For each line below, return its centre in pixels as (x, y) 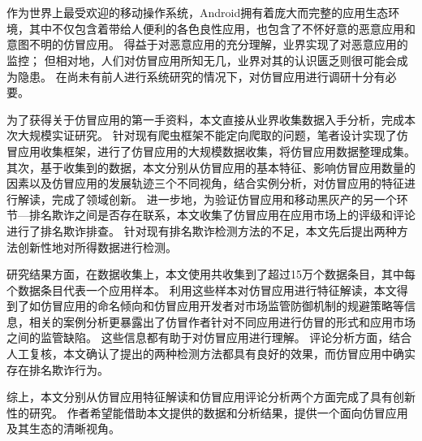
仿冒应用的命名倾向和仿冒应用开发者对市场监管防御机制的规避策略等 (222, 306)
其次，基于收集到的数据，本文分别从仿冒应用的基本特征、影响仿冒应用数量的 (211, 167)
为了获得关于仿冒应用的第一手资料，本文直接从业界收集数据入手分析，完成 (205, 119)
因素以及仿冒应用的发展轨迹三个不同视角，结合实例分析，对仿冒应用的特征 (205, 183)
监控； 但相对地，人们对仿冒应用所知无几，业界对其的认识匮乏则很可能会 (202, 60)
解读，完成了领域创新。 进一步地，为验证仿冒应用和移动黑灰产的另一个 (207, 199)
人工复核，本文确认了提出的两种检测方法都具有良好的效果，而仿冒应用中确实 (211, 354)
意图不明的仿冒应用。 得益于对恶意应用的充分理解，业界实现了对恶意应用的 (207, 44)
